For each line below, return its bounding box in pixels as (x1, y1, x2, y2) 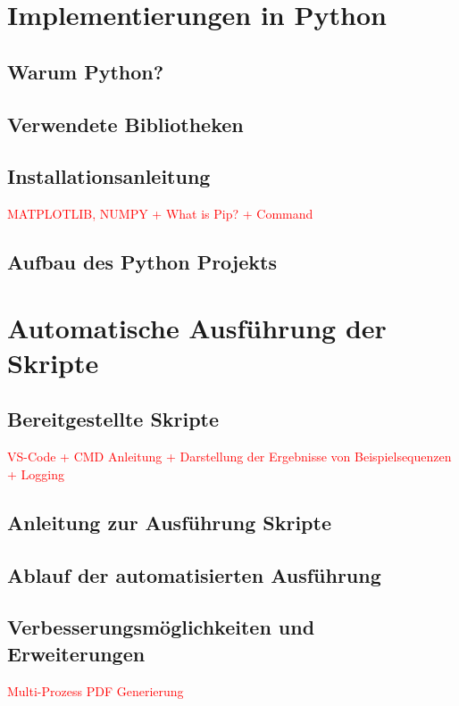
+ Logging (7, 464, 64, 483)
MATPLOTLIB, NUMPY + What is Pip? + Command (7, 204, 313, 223)
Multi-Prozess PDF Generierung (7, 681, 184, 700)
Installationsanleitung (7, 162, 211, 190)
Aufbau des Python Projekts (7, 248, 277, 276)
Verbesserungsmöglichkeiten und (7, 613, 315, 641)
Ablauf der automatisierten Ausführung (7, 561, 381, 588)
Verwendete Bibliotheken (7, 110, 244, 137)
